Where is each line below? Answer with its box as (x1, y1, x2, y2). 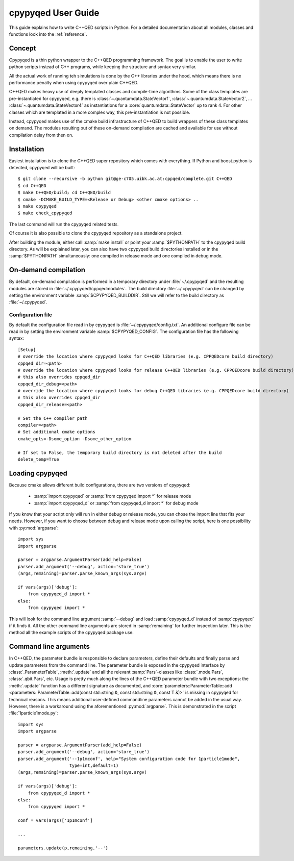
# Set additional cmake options (18, 429, 96, 435)
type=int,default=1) (69, 763, 119, 768)
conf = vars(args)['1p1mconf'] (18, 818, 93, 823)
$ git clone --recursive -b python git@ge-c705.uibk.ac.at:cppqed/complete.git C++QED (18, 176, 232, 181)
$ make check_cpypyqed (18, 210, 73, 216)
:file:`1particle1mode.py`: (9, 710, 58, 716)
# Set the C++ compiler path (18, 415, 88, 421)
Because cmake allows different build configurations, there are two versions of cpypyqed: (9, 482, 191, 488)
